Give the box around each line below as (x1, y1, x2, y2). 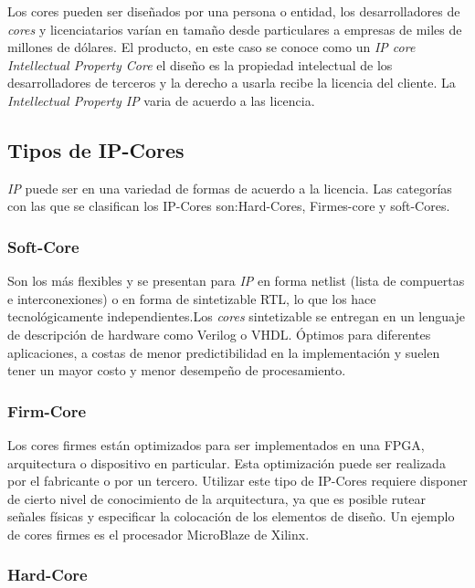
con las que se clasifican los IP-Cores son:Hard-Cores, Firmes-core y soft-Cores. (7, 196, 450, 215)
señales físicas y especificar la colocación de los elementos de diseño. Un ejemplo (7, 507, 455, 526)
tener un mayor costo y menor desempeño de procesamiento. (7, 361, 346, 380)
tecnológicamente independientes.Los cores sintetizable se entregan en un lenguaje (7, 307, 465, 326)
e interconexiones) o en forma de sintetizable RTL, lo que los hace (7, 289, 376, 308)
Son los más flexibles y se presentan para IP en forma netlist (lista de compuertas (7, 271, 465, 290)
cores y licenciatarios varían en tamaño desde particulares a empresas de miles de (7, 19, 462, 38)
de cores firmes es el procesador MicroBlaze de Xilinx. (7, 524, 310, 543)
